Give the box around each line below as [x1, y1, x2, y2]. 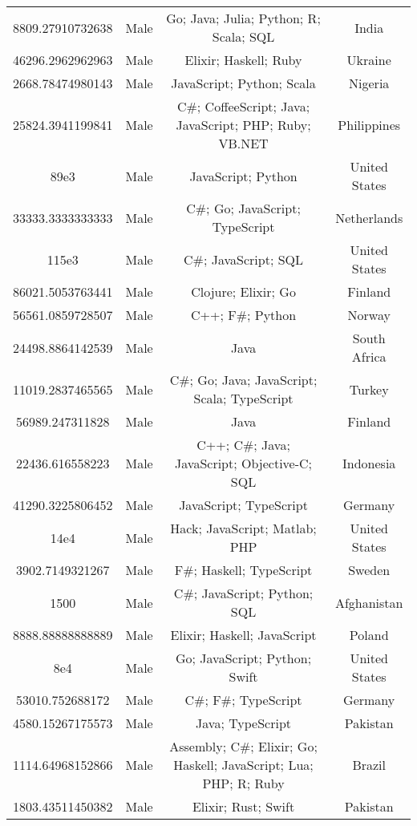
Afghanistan [334, 593, 403, 612]
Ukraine [346, 51, 391, 69]
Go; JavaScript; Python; [176, 649, 312, 667]
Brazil [352, 755, 386, 774]
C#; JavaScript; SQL [184, 249, 304, 269]
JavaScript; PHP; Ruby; [176, 115, 311, 134]
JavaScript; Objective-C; [175, 454, 313, 472]
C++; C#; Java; [196, 435, 290, 454]
